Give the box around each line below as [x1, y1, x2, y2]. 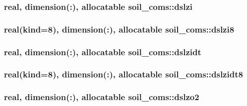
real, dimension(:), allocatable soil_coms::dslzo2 [4, 91, 199, 103]
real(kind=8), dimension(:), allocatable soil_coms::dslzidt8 [4, 68, 243, 80]
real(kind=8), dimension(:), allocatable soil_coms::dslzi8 [4, 23, 235, 35]
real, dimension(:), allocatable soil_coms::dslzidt [4, 45, 201, 58]
